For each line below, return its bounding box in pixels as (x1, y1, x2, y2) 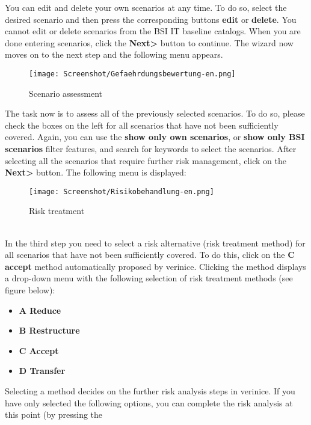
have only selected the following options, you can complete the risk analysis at (5, 396, 293, 409)
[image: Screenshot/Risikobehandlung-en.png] (29, 187, 214, 196)
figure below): (5, 284, 55, 296)
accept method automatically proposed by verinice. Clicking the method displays (5, 260, 306, 272)
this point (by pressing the (5, 408, 103, 421)
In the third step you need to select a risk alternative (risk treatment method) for (5, 236, 306, 249)
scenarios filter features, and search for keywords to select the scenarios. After (5, 142, 297, 154)
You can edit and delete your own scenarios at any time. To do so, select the (5, 1, 287, 13)
